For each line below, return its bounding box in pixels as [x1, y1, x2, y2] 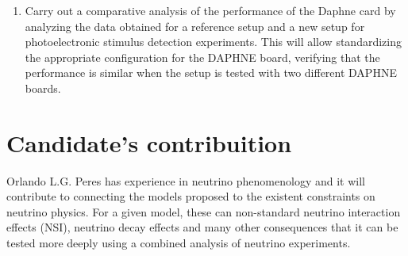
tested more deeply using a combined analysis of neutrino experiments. [6, 235, 351, 251]
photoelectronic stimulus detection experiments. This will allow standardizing [25, 33, 402, 50]
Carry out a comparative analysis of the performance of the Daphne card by [25, 2, 396, 18]
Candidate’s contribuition [6, 126, 292, 159]
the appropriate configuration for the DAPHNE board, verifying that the [25, 48, 380, 65]
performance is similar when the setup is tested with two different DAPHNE [25, 64, 397, 81]
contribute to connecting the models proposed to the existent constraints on [6, 188, 375, 204]
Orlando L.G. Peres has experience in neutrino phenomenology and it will [6, 172, 365, 189]
